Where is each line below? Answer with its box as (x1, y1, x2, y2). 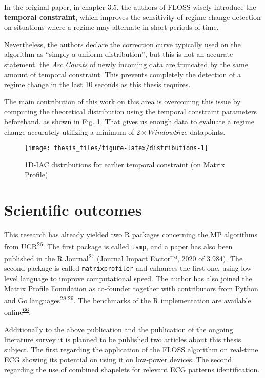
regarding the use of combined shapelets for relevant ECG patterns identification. (4, 364, 260, 374)
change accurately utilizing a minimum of (4, 126, 134, 137)
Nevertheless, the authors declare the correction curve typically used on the (4, 38, 241, 49)
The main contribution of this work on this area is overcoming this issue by (4, 96, 241, 107)
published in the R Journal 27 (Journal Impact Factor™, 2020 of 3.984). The (4, 251, 243, 263)
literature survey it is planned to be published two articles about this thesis (4, 334, 241, 345)
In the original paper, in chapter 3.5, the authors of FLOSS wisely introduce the (4, 2, 256, 12)
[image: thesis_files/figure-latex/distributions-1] (25, 144, 208, 152)
